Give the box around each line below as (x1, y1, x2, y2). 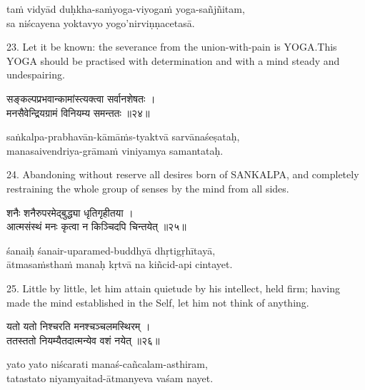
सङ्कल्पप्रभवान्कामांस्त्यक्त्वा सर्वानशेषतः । (6, 91, 156, 106)
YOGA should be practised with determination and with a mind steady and (6, 53, 340, 68)
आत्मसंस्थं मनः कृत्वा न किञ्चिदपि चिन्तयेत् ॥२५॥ (6, 219, 186, 234)
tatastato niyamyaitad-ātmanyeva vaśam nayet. (6, 370, 214, 385)
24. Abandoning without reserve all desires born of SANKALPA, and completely (6, 167, 359, 182)
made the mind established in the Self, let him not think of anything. (6, 294, 309, 309)
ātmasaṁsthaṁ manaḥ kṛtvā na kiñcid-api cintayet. (6, 257, 233, 272)
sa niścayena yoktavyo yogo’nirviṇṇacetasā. (6, 15, 195, 30)
